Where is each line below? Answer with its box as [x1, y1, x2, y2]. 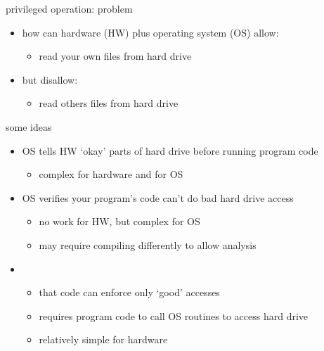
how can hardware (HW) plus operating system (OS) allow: [22, 25, 279, 39]
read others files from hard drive [39, 96, 179, 110]
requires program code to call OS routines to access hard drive [39, 308, 309, 323]
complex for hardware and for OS [39, 167, 183, 181]
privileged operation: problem [6, 1, 133, 15]
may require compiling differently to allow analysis [39, 237, 257, 252]
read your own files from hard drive [39, 49, 192, 63]
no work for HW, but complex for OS [39, 214, 200, 229]
